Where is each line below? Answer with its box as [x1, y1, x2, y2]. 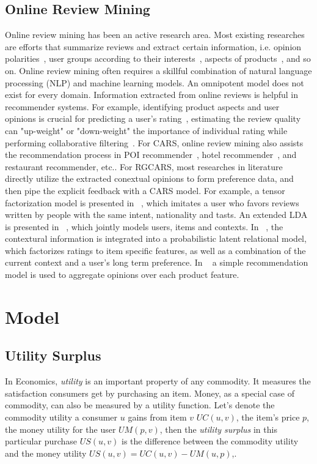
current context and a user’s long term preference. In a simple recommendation [5, 256, 308, 269]
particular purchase [5, 435, 78, 447]
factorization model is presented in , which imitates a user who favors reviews [5, 196, 299, 209]
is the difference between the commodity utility [122, 435, 299, 447]
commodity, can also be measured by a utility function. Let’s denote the [5, 399, 275, 411]
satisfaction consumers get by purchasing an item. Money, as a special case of [5, 386, 294, 399]
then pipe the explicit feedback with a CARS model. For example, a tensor [5, 184, 285, 196]
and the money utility [5, 446, 87, 459]
